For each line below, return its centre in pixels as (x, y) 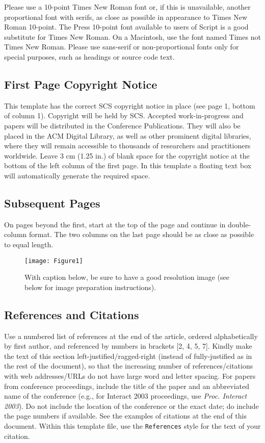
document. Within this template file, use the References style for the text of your (132, 425)
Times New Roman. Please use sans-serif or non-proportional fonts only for (122, 47)
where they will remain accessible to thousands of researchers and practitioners (127, 146)
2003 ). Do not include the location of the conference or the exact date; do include (131, 406)
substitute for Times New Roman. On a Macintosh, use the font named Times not (132, 36)
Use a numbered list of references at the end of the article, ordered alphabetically (131, 336)
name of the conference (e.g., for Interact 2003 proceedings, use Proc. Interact (126, 396)
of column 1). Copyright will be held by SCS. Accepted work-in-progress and (124, 115)
